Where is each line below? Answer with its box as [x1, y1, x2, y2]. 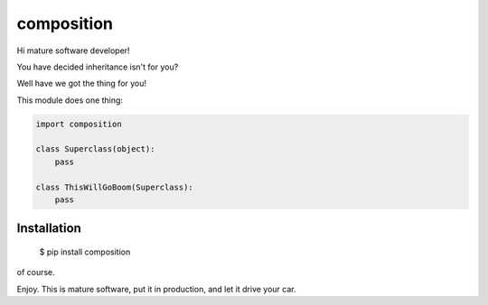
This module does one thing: [16, 95, 124, 106]
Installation [16, 221, 81, 236]
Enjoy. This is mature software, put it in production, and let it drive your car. [16, 283, 296, 294]
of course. [16, 267, 56, 278]
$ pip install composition [39, 246, 131, 257]
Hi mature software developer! [16, 45, 130, 56]
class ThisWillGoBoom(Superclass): [35, 181, 193, 192]
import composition [35, 118, 122, 129]
